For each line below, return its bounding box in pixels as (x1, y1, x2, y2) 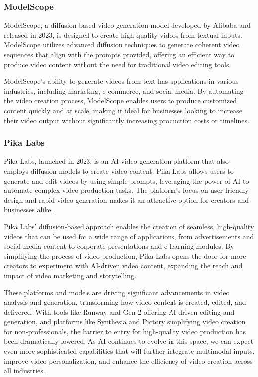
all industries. (4, 365, 45, 376)
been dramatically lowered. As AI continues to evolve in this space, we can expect (4, 336, 254, 346)
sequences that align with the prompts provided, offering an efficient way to (4, 49, 235, 59)
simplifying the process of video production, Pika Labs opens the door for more (4, 250, 246, 261)
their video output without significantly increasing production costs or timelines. (4, 115, 249, 125)
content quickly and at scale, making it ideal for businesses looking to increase (4, 105, 242, 115)
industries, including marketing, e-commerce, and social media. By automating (4, 85, 244, 96)
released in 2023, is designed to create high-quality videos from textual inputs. (4, 29, 242, 40)
